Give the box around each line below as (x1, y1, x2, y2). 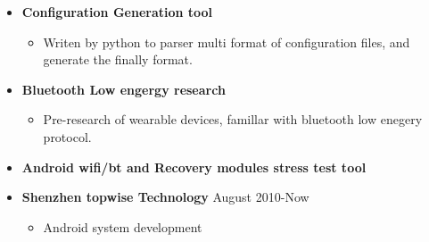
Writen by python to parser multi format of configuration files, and (43, 32, 410, 51)
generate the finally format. (43, 50, 193, 69)
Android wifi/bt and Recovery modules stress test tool (21, 157, 367, 176)
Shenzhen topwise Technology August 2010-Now (21, 188, 309, 206)
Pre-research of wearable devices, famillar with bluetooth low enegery (43, 110, 423, 129)
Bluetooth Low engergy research (21, 79, 226, 98)
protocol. (43, 127, 92, 146)
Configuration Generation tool (21, 3, 213, 21)
